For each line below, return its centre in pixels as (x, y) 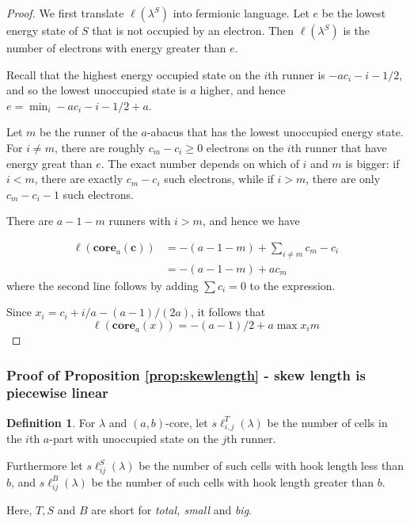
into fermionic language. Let (241, 13)
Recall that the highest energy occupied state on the (133, 74)
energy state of (42, 30)
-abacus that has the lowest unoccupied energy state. (275, 132)
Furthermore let (45, 466)
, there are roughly (100, 147)
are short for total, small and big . (171, 509)
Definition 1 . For (51, 422)
